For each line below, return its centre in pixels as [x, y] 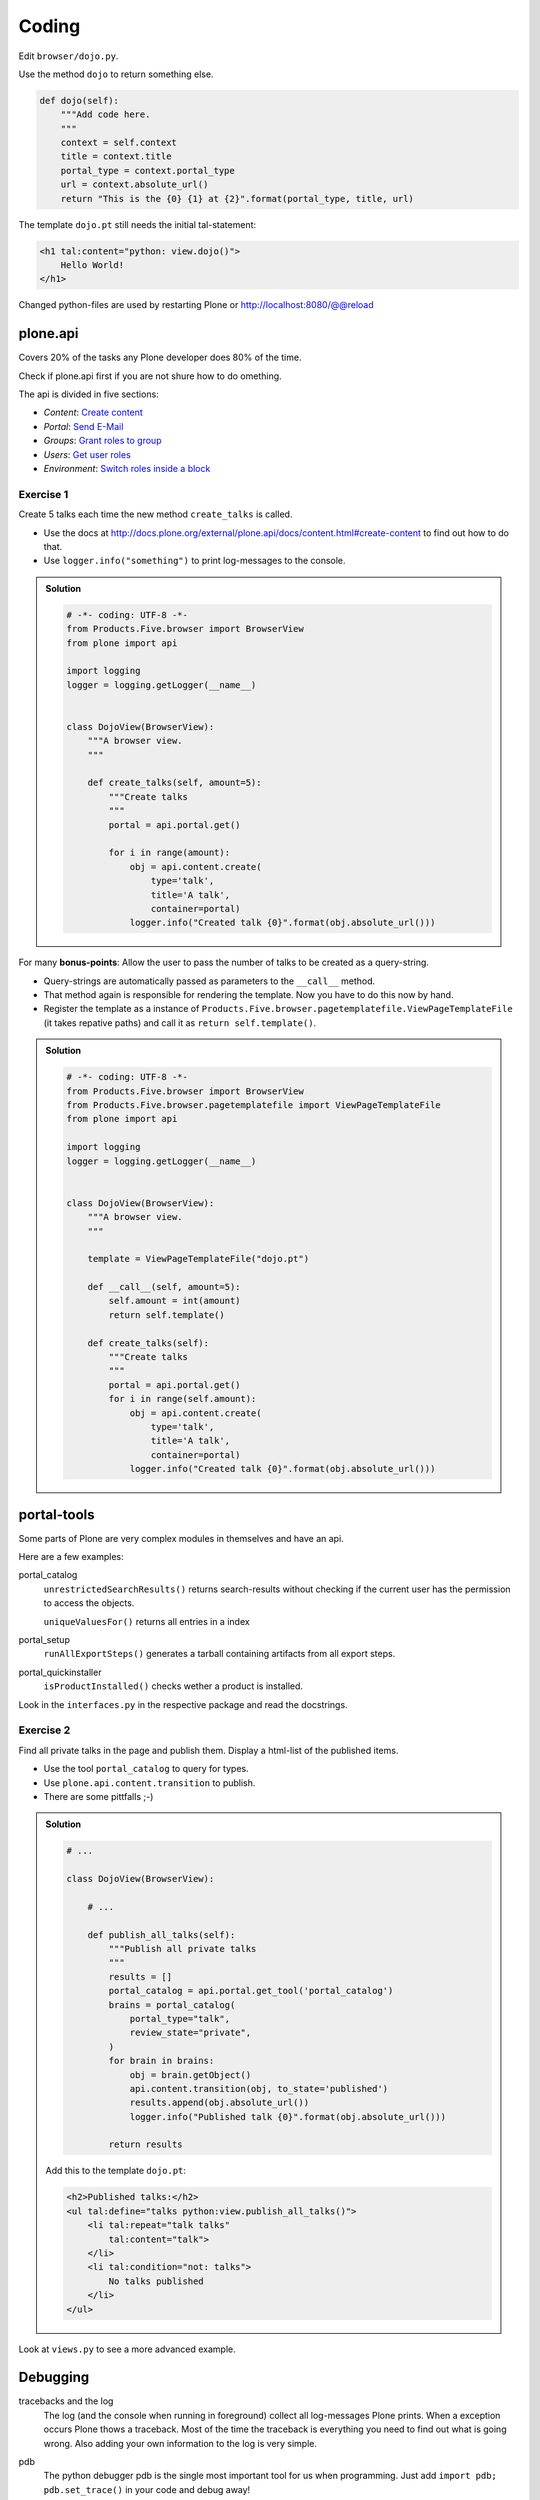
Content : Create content [93, 412]
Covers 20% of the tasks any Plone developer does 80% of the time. [160, 357]
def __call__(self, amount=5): [164, 1287]
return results [146, 2144]
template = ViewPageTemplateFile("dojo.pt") [198, 1259]
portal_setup [44, 1640]
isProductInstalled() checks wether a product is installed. [173, 1686]
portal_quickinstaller [60, 1672]
